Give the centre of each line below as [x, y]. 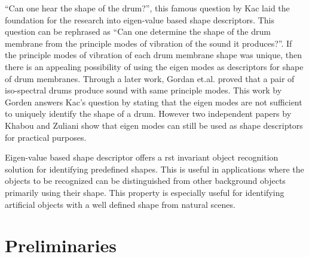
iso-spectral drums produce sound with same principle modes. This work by [143, 90]
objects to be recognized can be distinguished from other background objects [145, 181]
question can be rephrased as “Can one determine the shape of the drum [138, 31]
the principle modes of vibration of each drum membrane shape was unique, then [154, 55]
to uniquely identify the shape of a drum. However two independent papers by [148, 114]
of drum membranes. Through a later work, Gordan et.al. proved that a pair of [150, 78]
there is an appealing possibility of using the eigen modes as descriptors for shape [154, 66]
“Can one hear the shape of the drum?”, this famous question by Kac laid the [147, 8]
